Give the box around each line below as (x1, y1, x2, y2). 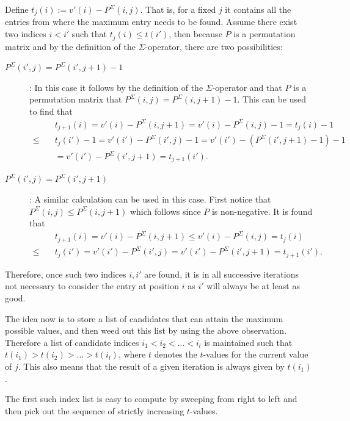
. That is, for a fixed (140, 3, 216, 15)
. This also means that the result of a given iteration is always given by (18, 359, 285, 372)
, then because (169, 27, 222, 40)
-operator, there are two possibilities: (145, 40, 283, 52)
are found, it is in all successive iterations (144, 267, 299, 280)
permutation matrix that (29, 93, 122, 106)
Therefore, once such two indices (5, 267, 126, 280)
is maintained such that (204, 336, 293, 348)
